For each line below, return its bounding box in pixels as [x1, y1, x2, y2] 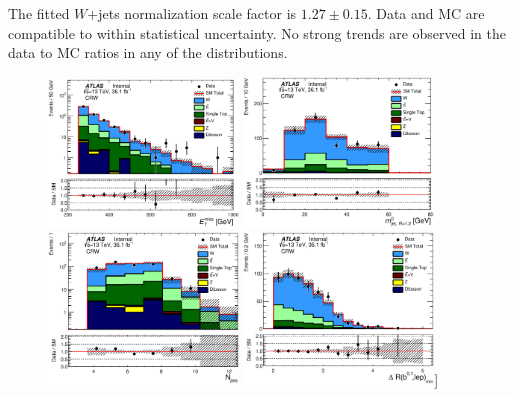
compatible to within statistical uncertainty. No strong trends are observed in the [8, 22, 506, 43]
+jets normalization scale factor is [87, 3, 297, 23]
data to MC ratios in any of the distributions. [8, 42, 288, 63]
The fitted [8, 3, 70, 23]
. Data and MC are [367, 3, 485, 23]
